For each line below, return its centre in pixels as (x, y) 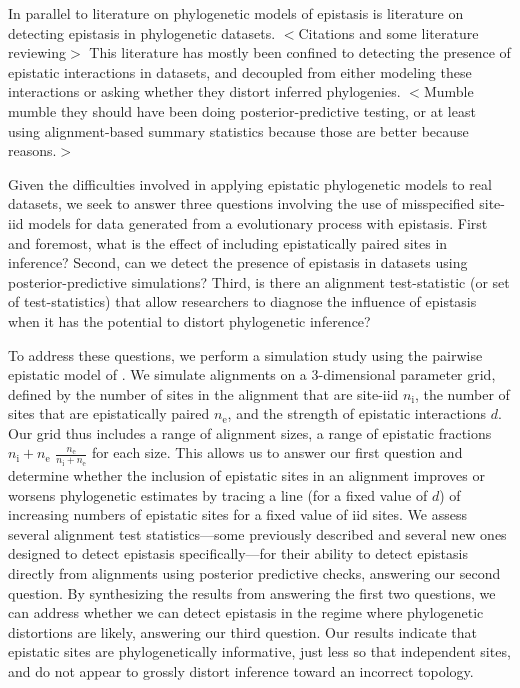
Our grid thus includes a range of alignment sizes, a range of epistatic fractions (250, 432)
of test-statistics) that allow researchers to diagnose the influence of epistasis (242, 301)
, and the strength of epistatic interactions (357, 413)
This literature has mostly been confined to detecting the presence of (300, 52)
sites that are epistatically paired (109, 413)
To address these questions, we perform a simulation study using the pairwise (245, 354)
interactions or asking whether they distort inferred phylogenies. (204, 91)
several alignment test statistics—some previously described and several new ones (257, 533)
